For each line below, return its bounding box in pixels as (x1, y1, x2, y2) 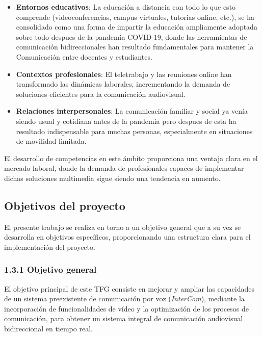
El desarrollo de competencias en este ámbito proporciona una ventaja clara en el (4, 152, 258, 163)
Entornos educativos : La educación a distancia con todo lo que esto (16, 2, 236, 12)
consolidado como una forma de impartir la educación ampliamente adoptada (16, 21, 257, 32)
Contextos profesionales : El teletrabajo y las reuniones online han (16, 68, 232, 79)
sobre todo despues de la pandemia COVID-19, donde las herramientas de (16, 31, 247, 42)
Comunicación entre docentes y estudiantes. (16, 51, 152, 62)
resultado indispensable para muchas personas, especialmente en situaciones (16, 125, 253, 136)
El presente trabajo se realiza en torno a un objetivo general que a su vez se (4, 221, 241, 232)
